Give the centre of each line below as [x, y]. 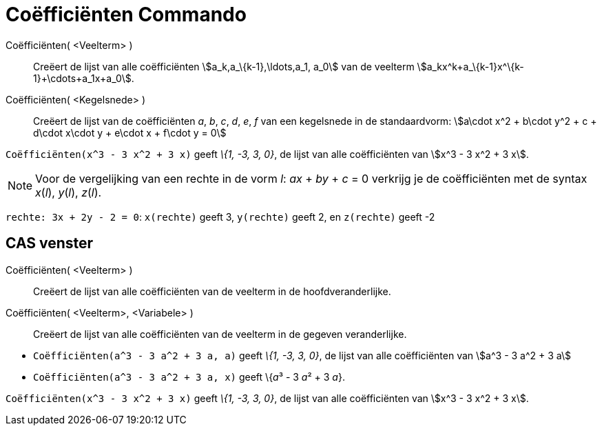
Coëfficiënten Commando [126, 14]
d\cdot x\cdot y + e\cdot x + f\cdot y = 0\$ [130, 132]
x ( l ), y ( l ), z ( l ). [69, 192]
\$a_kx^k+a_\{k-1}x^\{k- [470, 66]
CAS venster [50, 243]
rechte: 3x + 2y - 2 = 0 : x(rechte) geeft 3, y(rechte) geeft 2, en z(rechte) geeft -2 [220, 217]
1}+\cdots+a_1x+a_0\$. [84, 78]
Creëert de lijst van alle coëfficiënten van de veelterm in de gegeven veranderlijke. [220, 334]
